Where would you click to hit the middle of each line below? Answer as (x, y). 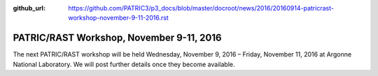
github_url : (29, 8)
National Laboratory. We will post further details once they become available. (124, 64)
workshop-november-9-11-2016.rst (119, 18)
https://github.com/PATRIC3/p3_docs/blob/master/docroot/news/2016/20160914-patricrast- (201, 8)
